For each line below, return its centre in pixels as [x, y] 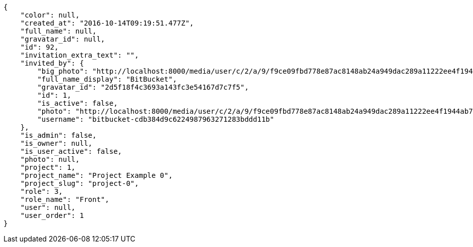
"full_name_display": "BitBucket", [107, 79]
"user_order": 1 [52, 215]
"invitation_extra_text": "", [80, 55]
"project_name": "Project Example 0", [97, 175]
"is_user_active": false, [71, 151]
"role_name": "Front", [65, 199]
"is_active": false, [77, 103]
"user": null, [48, 207]
